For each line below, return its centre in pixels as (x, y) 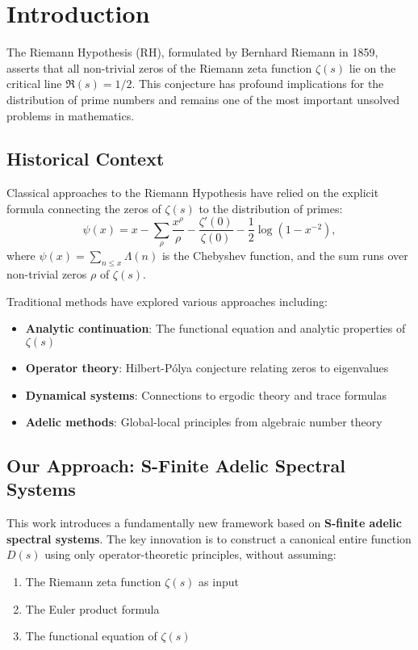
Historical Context (86, 159)
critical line (34, 84)
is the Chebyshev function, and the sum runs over (285, 256)
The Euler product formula (92, 608)
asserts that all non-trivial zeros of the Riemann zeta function (159, 67)
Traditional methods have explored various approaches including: (167, 301)
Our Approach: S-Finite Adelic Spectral (176, 465)
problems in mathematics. (71, 115)
